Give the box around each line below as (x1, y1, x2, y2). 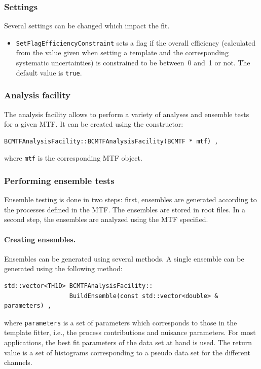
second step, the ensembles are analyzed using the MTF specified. (4, 214, 208, 225)
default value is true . (16, 67, 82, 78)
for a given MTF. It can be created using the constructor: (4, 119, 183, 129)
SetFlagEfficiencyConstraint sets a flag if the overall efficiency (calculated (16, 37, 256, 48)
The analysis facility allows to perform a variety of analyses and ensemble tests (4, 108, 249, 119)
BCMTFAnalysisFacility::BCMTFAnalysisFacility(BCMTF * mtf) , (4, 137, 218, 145)
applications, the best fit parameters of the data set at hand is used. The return (4, 337, 252, 347)
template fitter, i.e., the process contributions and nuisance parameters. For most (4, 327, 256, 338)
